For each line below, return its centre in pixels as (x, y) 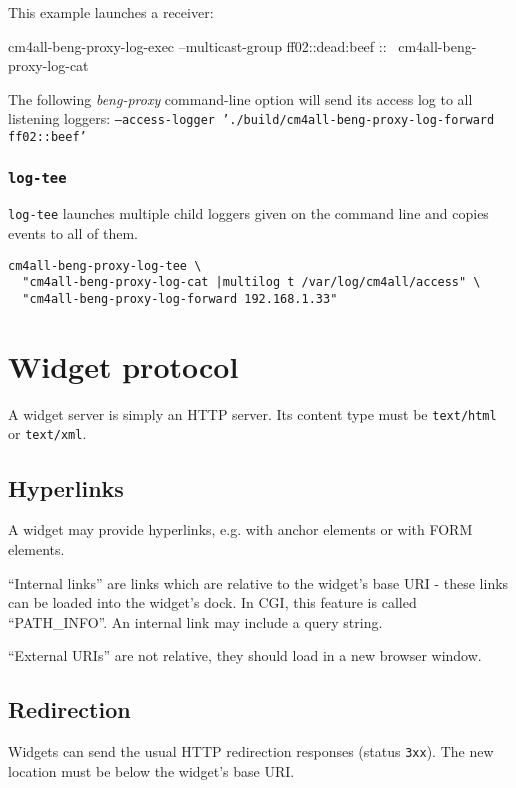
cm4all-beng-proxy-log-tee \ (105, 265)
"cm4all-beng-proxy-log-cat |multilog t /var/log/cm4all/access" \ (251, 282)
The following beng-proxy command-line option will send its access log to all (240, 98)
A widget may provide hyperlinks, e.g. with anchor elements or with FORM (240, 529)
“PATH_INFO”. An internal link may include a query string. (195, 621)
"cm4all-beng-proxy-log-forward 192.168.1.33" (180, 299)
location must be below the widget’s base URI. (151, 770)
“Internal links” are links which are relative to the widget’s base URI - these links (258, 582)
